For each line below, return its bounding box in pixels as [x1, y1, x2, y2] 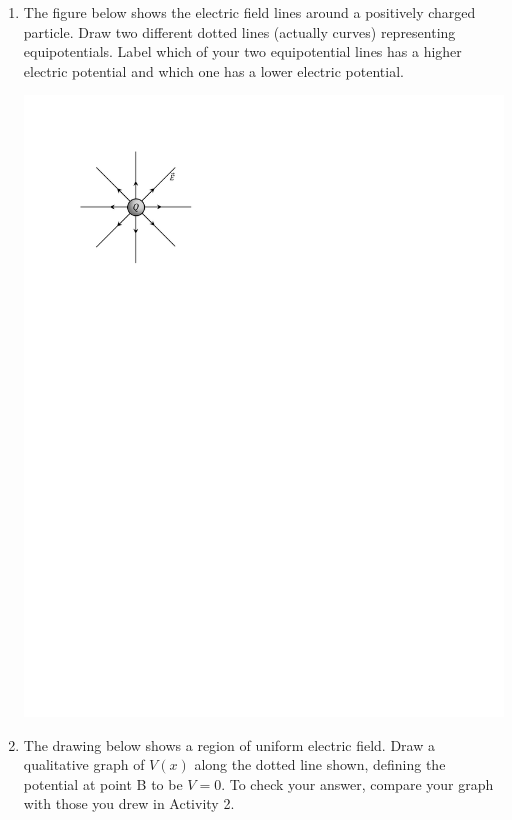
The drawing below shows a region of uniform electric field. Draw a [23, 734, 435, 755]
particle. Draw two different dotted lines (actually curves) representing [23, 21, 456, 42]
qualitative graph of [23, 754, 145, 775]
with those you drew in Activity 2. [23, 793, 235, 814]
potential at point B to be [23, 773, 183, 794]
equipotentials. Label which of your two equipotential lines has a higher [23, 41, 462, 62]
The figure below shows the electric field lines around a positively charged [23, 2, 476, 22]
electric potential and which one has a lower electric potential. [23, 60, 404, 81]
